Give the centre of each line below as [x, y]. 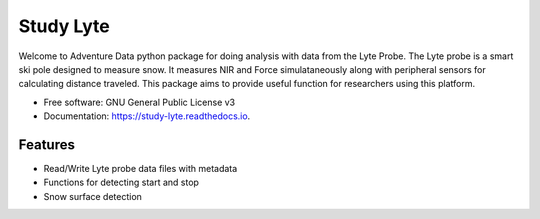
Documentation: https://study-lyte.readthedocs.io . [147, 116]
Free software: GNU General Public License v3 [139, 102]
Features [46, 144]
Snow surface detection [92, 196]
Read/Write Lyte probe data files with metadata [140, 169]
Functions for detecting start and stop [121, 182]
